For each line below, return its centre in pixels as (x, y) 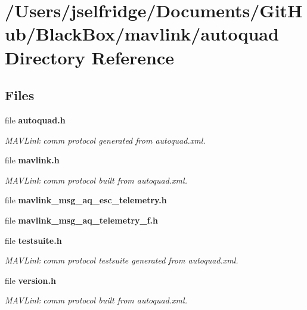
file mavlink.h (32, 160)
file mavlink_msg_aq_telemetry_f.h (82, 220)
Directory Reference (90, 57)
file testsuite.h (33, 240)
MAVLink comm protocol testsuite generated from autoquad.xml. (122, 260)
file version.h (30, 280)
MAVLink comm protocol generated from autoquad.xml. (105, 140)
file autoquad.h (35, 120)
